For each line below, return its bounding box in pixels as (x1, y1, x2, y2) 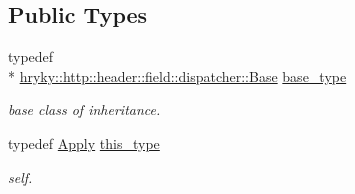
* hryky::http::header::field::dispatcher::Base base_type (8, 65, 347, 86)
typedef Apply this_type (8, 132, 160, 153)
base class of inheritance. (8, 99, 161, 120)
